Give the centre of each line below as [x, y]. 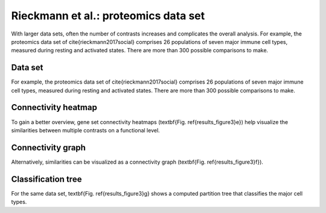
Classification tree [46, 179]
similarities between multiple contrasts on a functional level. [85, 130]
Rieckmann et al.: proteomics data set [108, 16]
